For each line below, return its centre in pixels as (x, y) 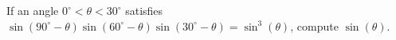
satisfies (144, 10)
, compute (314, 25)
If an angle (33, 10)
